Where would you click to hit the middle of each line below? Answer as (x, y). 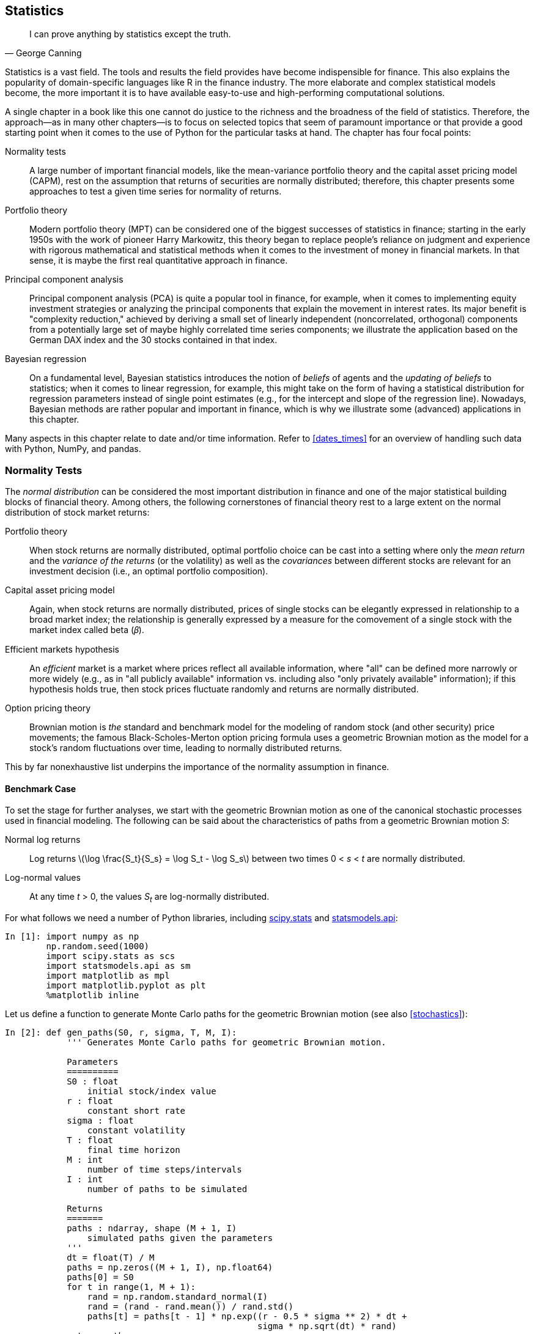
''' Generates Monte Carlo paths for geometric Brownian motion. (227, 1043)
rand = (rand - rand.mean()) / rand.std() (190, 1307)
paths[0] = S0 (100, 1277)
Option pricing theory (48, 708)
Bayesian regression (46, 359)
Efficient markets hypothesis (62, 650)
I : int (85, 1180)
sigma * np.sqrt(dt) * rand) (327, 1326)
